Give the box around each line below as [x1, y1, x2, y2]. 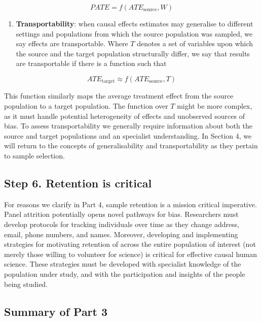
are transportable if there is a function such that [16, 58, 167, 69]
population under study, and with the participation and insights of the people [4, 268, 245, 279]
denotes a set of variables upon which [137, 38, 253, 49]
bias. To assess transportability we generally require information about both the [4, 120, 252, 131]
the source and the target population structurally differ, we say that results [16, 48, 250, 58]
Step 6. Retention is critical [4, 175, 152, 190]
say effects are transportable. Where [16, 38, 128, 49]
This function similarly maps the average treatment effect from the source [4, 90, 234, 101]
